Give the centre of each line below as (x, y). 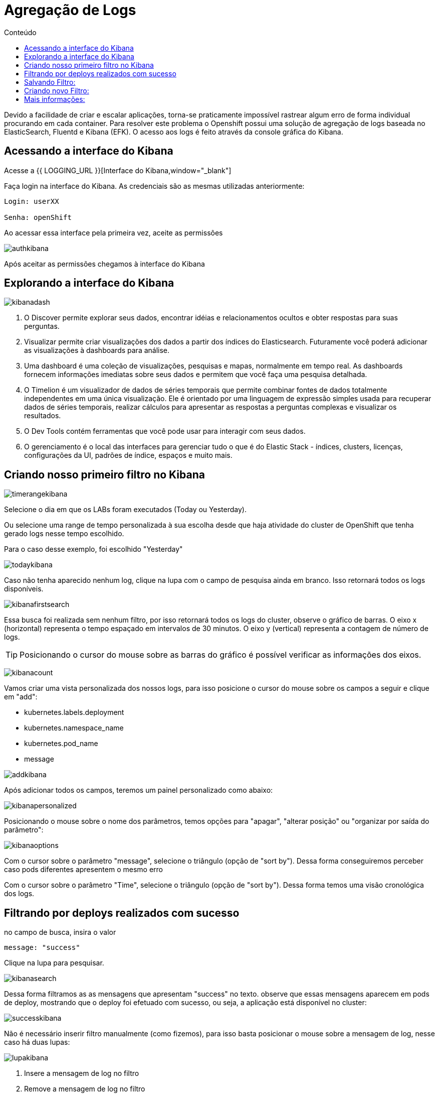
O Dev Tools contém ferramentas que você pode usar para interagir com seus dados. (165, 431)
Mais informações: (55, 99)
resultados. (43, 416)
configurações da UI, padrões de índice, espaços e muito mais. (128, 455)
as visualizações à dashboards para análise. (97, 350)
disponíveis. (24, 589)
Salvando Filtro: (50, 82)
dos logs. (19, 894)
